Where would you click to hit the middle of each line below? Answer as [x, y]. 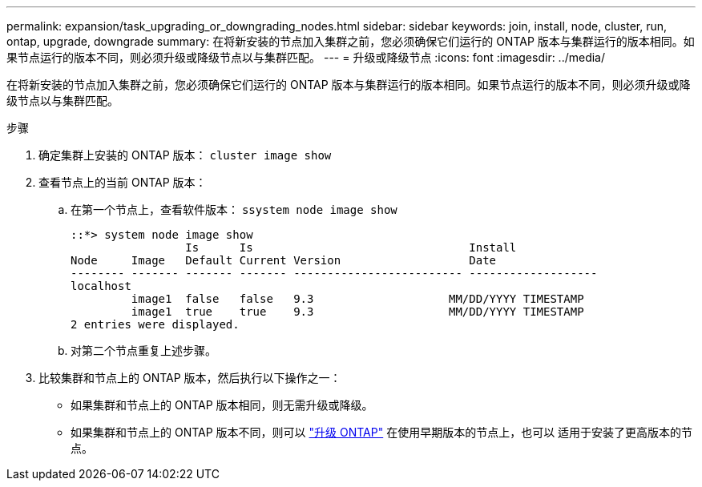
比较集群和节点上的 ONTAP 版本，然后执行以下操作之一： [190, 378]
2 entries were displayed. [155, 324]
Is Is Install [351, 248]
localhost [101, 286]
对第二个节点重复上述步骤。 [143, 350]
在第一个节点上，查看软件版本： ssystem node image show [234, 209]
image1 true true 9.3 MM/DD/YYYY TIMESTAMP [357, 312]
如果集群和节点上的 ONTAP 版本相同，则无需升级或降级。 [222, 405]
